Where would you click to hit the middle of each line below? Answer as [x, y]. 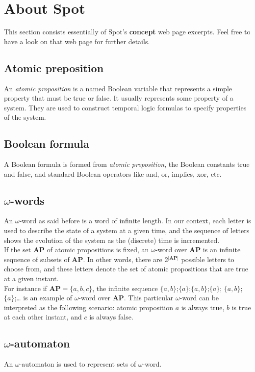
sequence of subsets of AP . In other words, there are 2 [86, 259]
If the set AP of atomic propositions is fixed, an [76, 250]
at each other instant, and [43, 317]
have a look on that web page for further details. [77, 41]
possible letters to [208, 259]
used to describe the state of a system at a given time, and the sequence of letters [127, 230]
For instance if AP [32, 288]
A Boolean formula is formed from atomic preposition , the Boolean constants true [127, 164]
